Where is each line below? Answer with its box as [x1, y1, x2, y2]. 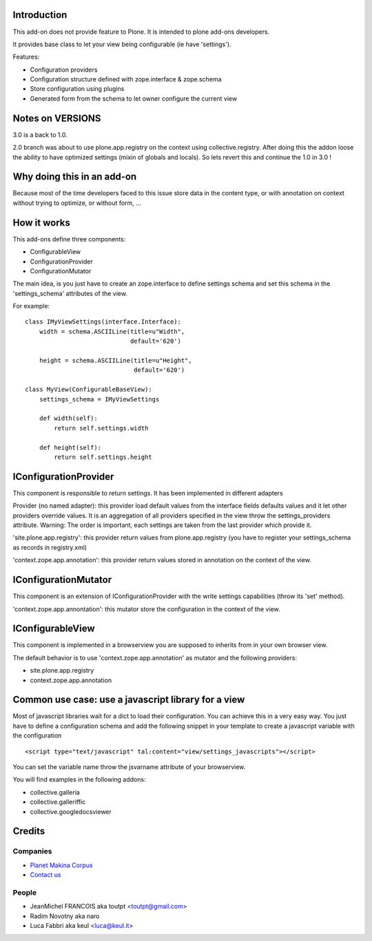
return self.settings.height [54, 453, 153, 461]
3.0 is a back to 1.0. [12, 130, 68, 139]
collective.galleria [30, 788, 81, 796]
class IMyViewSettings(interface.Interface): [25, 318, 182, 326]
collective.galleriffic [30, 798, 86, 806]
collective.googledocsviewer [30, 807, 112, 815]
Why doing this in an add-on [12, 171, 137, 183]
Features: [12, 52, 40, 61]
